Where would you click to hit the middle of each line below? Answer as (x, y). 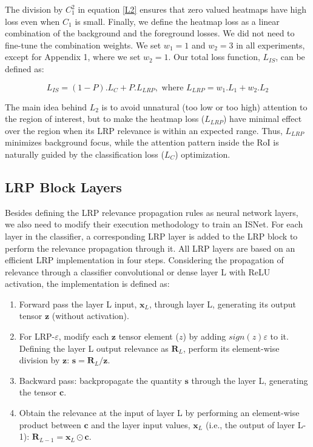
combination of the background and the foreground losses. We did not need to (150, 33)
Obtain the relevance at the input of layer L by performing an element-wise (159, 413)
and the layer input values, (141, 424)
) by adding (204, 336)
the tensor (38, 392)
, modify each (84, 336)
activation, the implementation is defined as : (87, 284)
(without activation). (90, 316)
